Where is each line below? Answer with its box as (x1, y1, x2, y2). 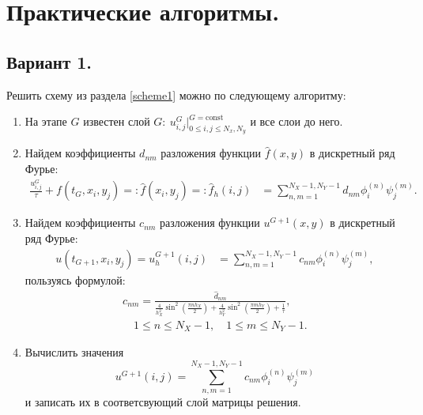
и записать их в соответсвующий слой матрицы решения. (25, 394, 301, 410)
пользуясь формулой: (25, 271, 126, 288)
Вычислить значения (25, 344, 124, 360)
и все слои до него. (250, 113, 343, 130)
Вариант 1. (6, 49, 93, 74)
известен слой (83, 113, 150, 130)
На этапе (25, 113, 67, 130)
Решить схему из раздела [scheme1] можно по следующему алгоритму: (6, 86, 346, 103)
